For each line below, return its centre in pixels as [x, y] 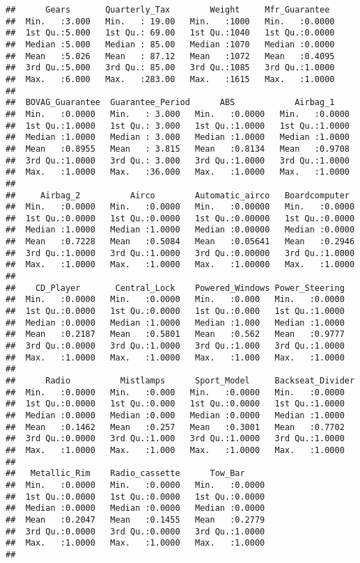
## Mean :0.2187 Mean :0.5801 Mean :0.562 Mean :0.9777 [175, 334]
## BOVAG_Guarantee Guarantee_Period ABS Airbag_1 [170, 103]
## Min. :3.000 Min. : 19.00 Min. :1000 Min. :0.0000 [170, 21]
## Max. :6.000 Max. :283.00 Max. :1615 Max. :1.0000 [170, 79]
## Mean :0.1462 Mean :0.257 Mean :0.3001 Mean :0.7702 [175, 427]
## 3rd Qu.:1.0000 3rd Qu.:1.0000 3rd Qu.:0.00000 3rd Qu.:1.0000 [180, 253]
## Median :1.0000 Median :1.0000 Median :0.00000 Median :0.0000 [180, 230]
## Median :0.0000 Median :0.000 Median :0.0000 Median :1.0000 [175, 415]
